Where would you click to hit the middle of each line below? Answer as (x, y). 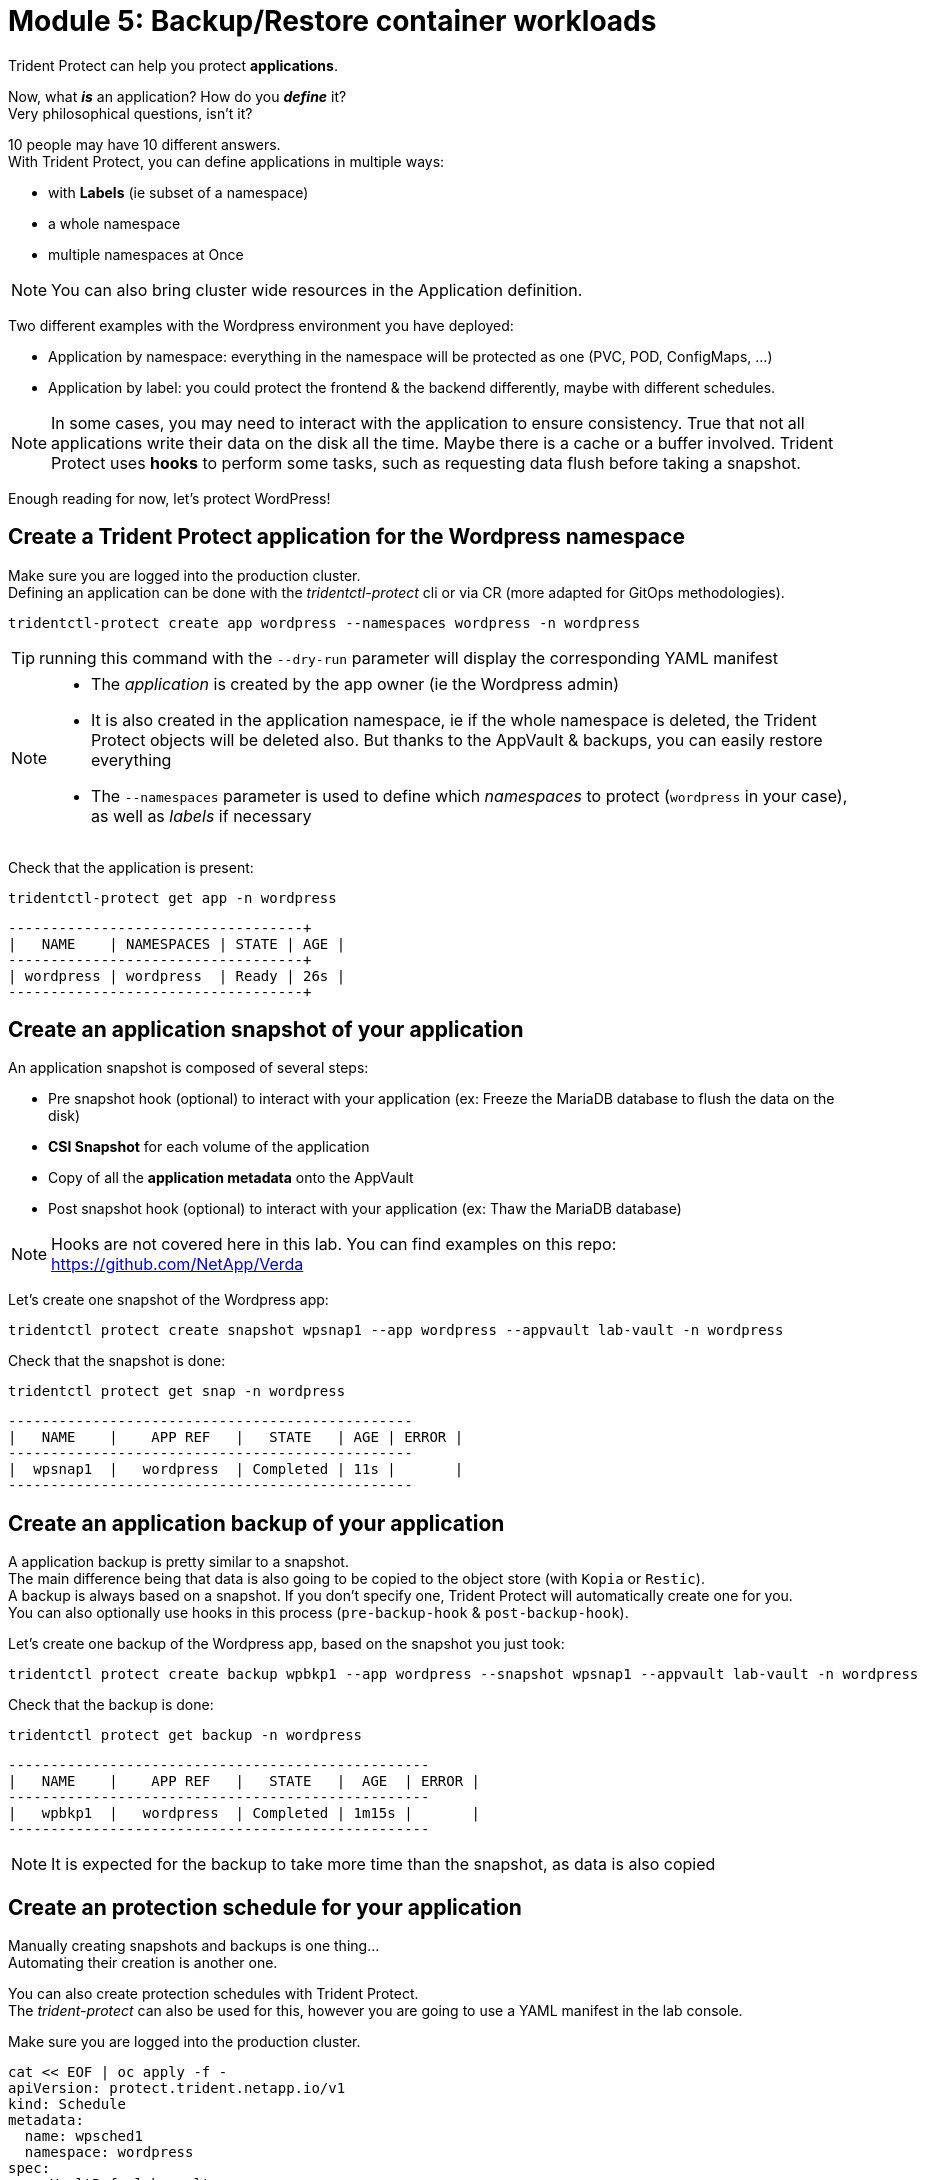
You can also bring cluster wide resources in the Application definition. (317, 289)
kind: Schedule (67, 2104)
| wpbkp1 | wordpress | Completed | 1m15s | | (244, 1813)
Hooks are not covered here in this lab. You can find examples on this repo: (334, 1244)
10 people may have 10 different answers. (144, 144)
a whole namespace (114, 223)
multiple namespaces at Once (146, 254)
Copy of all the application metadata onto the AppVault (231, 1178)
